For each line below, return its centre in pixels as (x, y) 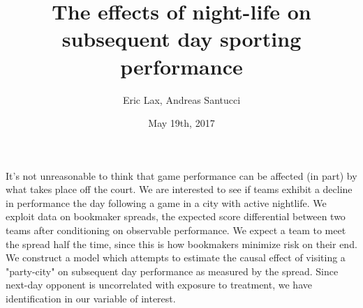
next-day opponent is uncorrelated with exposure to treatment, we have (159, 285)
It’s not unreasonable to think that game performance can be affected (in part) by (181, 175)
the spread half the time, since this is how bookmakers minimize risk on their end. (181, 244)
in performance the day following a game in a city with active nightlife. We (166, 202)
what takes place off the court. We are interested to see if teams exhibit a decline (179, 189)
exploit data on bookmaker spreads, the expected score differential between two (176, 216)
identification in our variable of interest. (91, 299)
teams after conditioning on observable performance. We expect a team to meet (176, 230)
